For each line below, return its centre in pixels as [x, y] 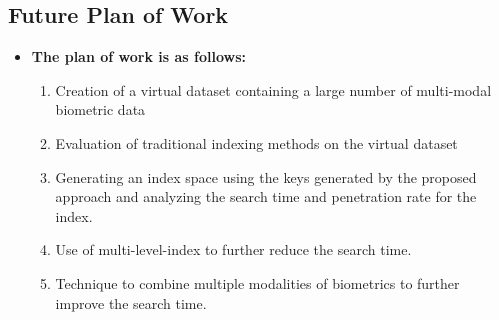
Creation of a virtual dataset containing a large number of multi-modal [273, 89]
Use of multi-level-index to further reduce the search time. [233, 249]
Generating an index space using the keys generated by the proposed [266, 176]
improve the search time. [131, 302]
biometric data [100, 109]
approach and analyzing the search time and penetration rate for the [266, 196]
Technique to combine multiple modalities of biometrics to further [257, 282]
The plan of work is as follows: [138, 56]
